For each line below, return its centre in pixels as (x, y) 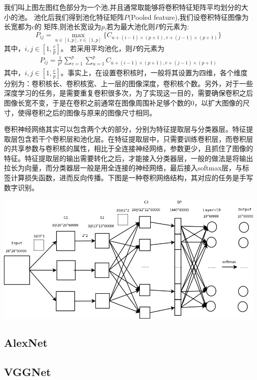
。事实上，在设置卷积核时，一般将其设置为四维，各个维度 (154, 72)
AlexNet (26, 342)
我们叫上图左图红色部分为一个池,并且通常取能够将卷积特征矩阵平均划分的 (123, 7)
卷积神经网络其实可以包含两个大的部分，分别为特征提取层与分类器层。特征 (125, 129)
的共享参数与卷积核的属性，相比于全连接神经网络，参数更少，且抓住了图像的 (128, 148)
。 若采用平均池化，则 (96, 48)
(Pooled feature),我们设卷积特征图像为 (188, 17)
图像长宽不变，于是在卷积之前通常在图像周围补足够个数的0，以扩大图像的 (123, 102)
